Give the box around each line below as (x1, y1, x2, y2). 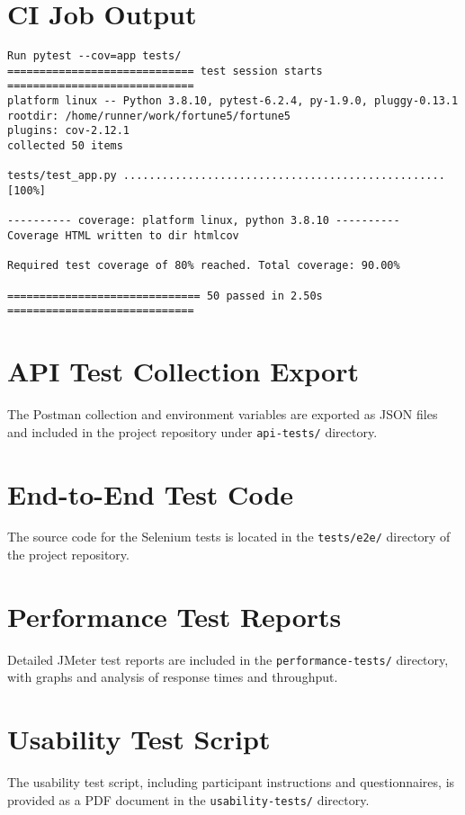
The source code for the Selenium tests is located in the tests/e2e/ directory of (7, 527, 451, 546)
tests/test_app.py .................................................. (7, 169, 445, 183)
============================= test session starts (7, 64, 323, 77)
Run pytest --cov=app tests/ (7, 49, 182, 63)
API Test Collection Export (7, 353, 359, 390)
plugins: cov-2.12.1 (7, 124, 130, 138)
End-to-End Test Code (7, 475, 294, 512)
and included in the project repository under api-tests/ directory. (7, 422, 378, 441)
